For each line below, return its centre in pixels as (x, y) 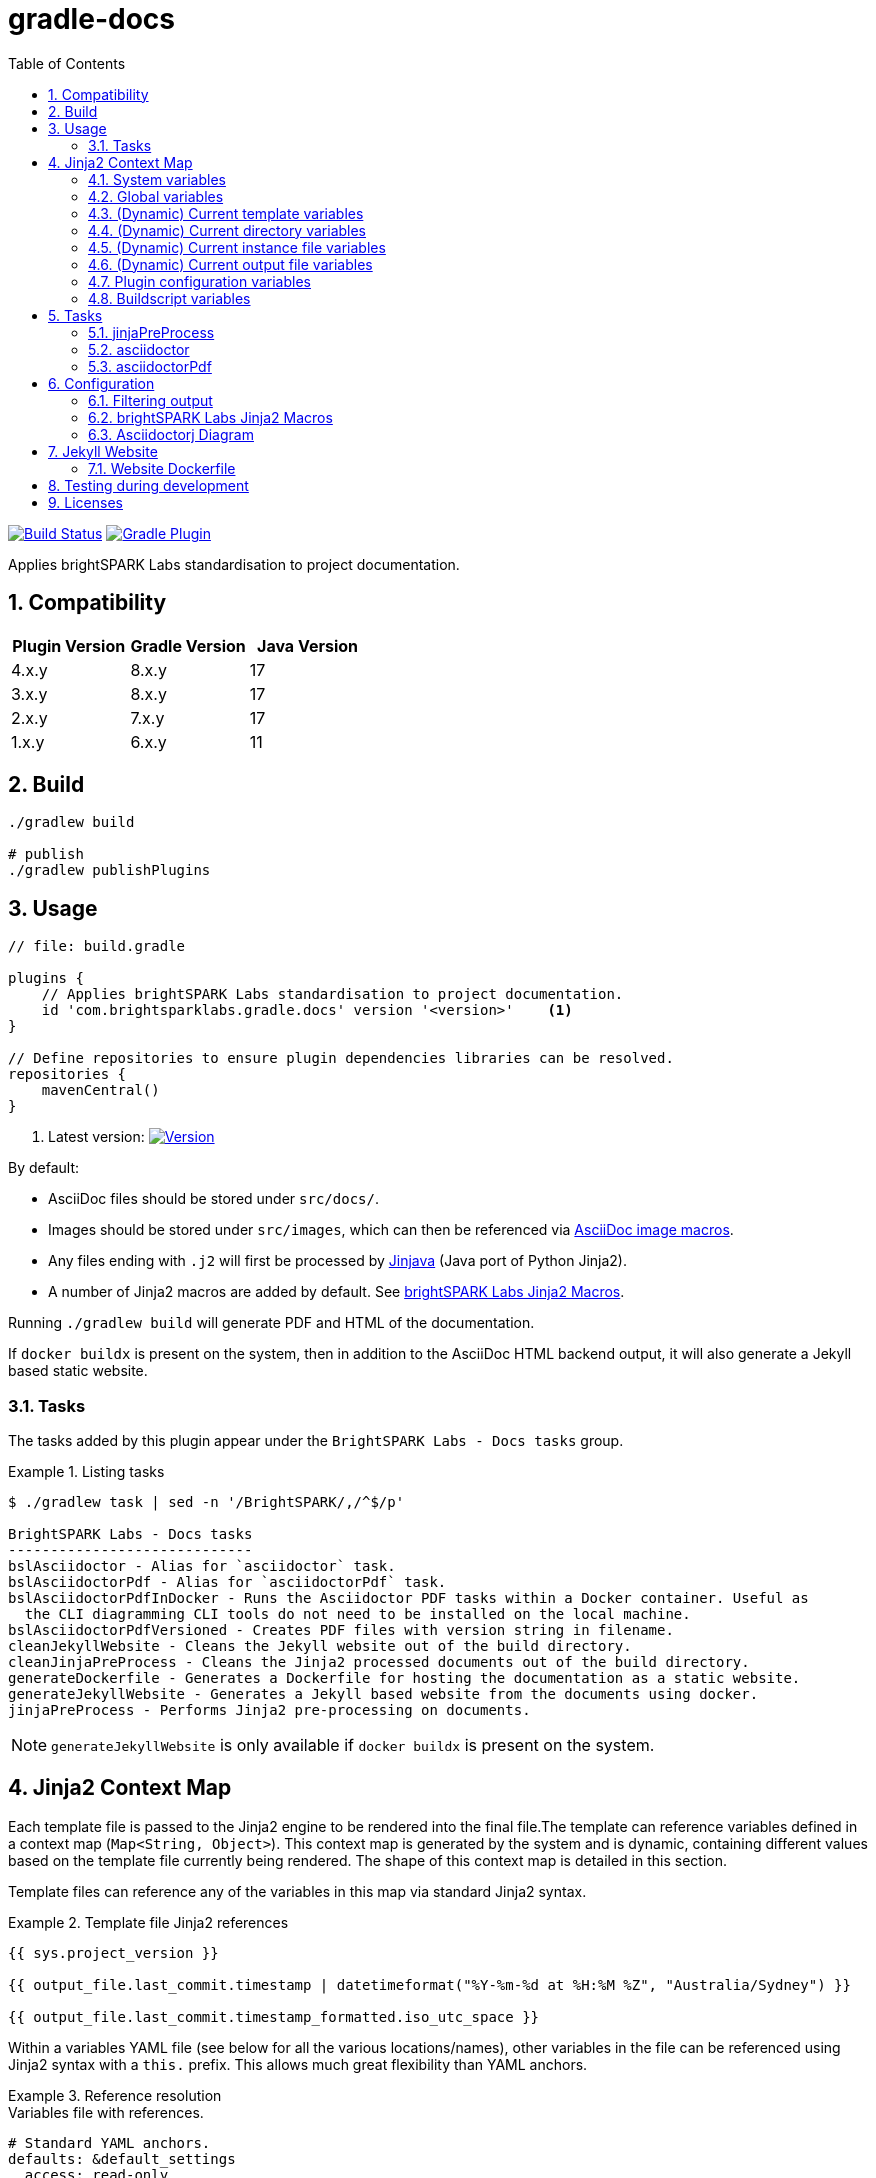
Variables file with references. (106, 2112)
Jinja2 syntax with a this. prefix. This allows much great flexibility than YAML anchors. (298, 2064)
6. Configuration (101, 383)
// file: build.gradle (97, 946)
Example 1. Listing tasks (86, 1472)
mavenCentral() (100, 1090)
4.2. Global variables (156, 196)
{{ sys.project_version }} (113, 1952)
